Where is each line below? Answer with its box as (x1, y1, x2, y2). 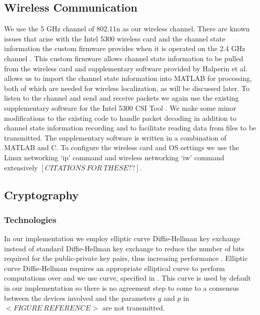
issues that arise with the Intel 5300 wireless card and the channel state (4, 33, 226, 43)
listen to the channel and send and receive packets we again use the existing (4, 93, 239, 103)
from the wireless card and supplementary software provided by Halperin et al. (4, 63, 248, 73)
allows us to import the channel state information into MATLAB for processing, (4, 73, 252, 83)
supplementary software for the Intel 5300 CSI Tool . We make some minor (4, 102, 236, 113)
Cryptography (4, 187, 79, 202)
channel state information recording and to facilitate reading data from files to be (4, 122, 256, 133)
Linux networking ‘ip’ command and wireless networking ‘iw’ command (4, 152, 225, 162)
